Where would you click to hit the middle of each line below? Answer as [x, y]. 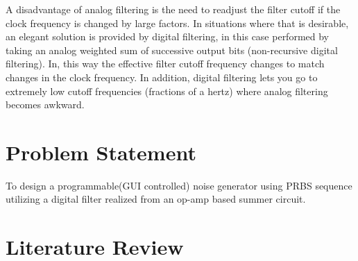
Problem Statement [101, 152]
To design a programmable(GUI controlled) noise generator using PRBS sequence [179, 185]
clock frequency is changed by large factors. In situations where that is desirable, [177, 23]
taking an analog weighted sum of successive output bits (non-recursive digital [172, 50]
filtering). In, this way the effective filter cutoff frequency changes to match [165, 64]
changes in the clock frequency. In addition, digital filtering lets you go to [162, 77]
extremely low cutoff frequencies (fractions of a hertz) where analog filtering [167, 91]
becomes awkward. [45, 104]
